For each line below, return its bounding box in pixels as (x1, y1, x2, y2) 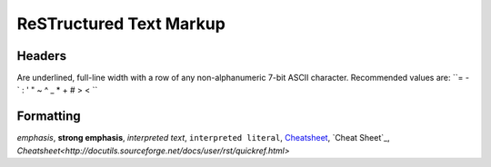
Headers (16, 48, 67, 64)
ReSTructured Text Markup (16, 14, 226, 34)
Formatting (16, 109, 81, 124)
